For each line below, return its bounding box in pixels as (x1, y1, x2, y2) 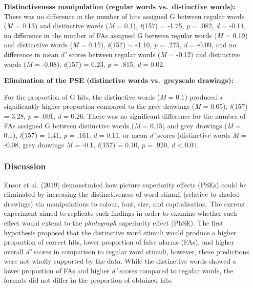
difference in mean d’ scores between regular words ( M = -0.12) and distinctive (4, 49, 240, 59)
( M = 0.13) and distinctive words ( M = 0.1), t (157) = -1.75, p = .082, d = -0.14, (4, 21, 246, 31)
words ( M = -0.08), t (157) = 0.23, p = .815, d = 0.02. (4, 59, 165, 69)
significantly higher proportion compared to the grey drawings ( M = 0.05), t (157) (4, 101, 248, 111)
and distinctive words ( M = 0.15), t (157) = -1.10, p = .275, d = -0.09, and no (4, 40, 236, 50)
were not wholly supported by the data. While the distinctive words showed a (4, 256, 236, 266)
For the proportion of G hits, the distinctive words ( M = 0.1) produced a (4, 91, 223, 102)
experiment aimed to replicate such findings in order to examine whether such (4, 208, 237, 218)
